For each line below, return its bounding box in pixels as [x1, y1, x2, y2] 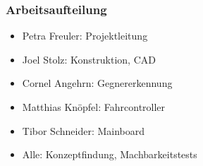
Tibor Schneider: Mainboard [22, 123, 145, 138]
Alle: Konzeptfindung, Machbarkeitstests [22, 147, 197, 162]
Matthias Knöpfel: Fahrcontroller [22, 100, 166, 114]
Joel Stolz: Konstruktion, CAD [22, 52, 156, 66]
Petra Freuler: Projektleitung [22, 28, 148, 43]
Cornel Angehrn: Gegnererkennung [22, 76, 173, 90]
